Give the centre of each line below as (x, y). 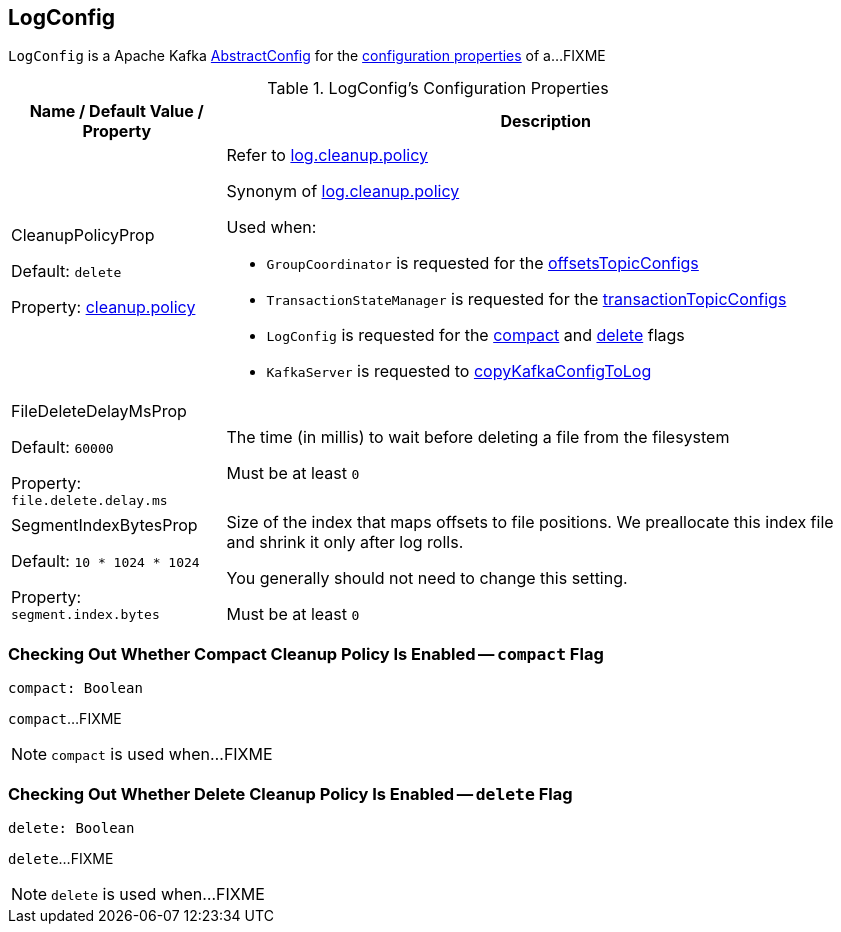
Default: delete (66, 271)
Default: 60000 (62, 447)
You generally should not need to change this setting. (427, 578)
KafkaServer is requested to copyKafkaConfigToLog (459, 371)
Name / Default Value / (116, 111)
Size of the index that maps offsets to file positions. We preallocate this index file (530, 522)
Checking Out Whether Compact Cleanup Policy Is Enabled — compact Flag (306, 653)
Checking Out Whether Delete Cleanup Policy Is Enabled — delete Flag (290, 793)
